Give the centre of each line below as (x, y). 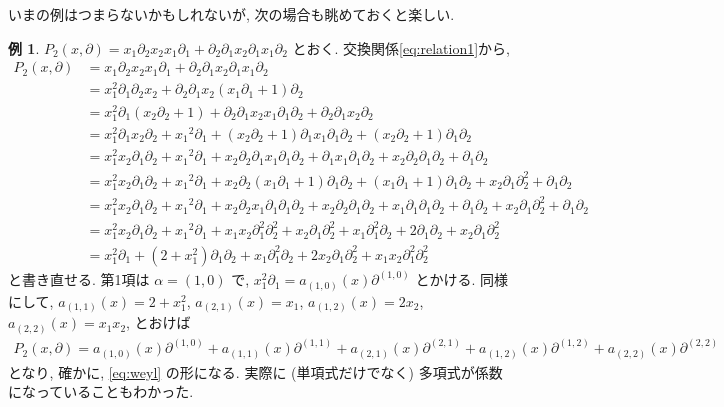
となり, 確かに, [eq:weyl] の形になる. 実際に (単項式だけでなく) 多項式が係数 (255, 371)
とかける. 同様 (462, 279)
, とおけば (158, 322)
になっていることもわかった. (101, 391)
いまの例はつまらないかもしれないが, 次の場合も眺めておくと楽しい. (231, 14)
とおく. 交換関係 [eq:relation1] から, (401, 47)
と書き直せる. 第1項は (79, 279)
